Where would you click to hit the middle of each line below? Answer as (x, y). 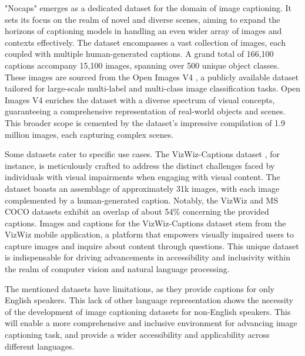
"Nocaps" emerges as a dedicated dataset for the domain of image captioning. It (148, 8)
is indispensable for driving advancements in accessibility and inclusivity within (148, 257)
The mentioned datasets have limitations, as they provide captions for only (140, 288)
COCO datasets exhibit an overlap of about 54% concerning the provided (137, 211)
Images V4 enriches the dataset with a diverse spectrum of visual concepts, (140, 99)
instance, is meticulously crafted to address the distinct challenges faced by (140, 165)
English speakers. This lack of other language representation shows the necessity (149, 300)
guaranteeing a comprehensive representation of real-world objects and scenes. (145, 111)
